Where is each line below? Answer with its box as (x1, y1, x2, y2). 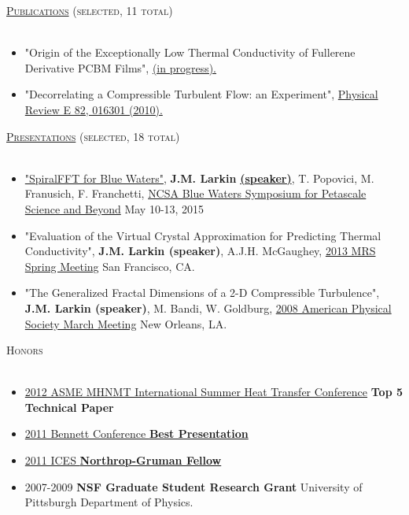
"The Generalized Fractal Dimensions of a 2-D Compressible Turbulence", (24, 284, 380, 301)
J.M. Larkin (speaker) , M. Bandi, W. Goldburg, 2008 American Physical (24, 299, 392, 316)
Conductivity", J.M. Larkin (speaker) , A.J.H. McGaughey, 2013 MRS (24, 243, 376, 259)
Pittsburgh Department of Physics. (24, 494, 193, 510)
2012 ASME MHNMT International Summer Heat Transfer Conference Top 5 (24, 383, 403, 400)
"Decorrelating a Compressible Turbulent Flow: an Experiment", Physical (24, 86, 378, 102)
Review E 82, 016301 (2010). (24, 101, 163, 117)
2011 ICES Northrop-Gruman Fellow (24, 452, 222, 469)
